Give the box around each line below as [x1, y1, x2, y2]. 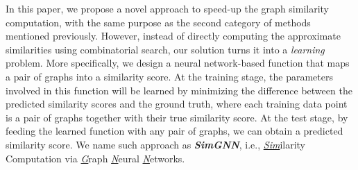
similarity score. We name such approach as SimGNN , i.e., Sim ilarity [6, 137, 306, 151]
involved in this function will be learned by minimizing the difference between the [6, 83, 352, 97]
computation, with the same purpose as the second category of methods [6, 15, 311, 29]
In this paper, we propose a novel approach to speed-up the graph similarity [6, 1, 330, 15]
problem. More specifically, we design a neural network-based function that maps [6, 56, 350, 70]
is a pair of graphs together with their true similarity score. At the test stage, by [6, 110, 348, 124]
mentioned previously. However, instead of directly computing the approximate [6, 28, 341, 43]
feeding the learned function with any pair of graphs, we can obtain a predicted [6, 124, 343, 138]
